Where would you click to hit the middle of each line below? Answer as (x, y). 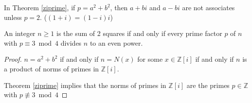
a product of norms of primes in (52, 68)
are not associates (208, 7)
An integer (20, 33)
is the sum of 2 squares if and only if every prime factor (139, 33)
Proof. (13, 59)
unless (13, 17)
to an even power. (116, 43)
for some (150, 59)
